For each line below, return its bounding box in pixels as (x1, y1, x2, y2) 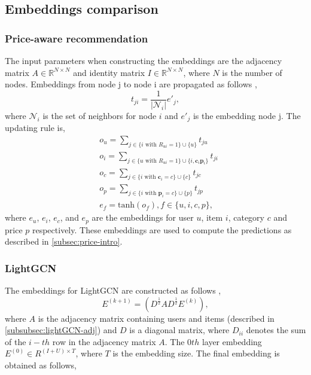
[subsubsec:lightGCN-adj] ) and (5, 324, 117, 336)
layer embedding (202, 335, 262, 347)
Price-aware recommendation (5, 31, 148, 45)
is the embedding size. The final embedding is (112, 347, 280, 359)
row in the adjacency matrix (52, 335, 156, 347)
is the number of (222, 66, 282, 78)
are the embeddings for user (92, 211, 194, 224)
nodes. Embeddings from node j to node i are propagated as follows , (5, 78, 257, 90)
